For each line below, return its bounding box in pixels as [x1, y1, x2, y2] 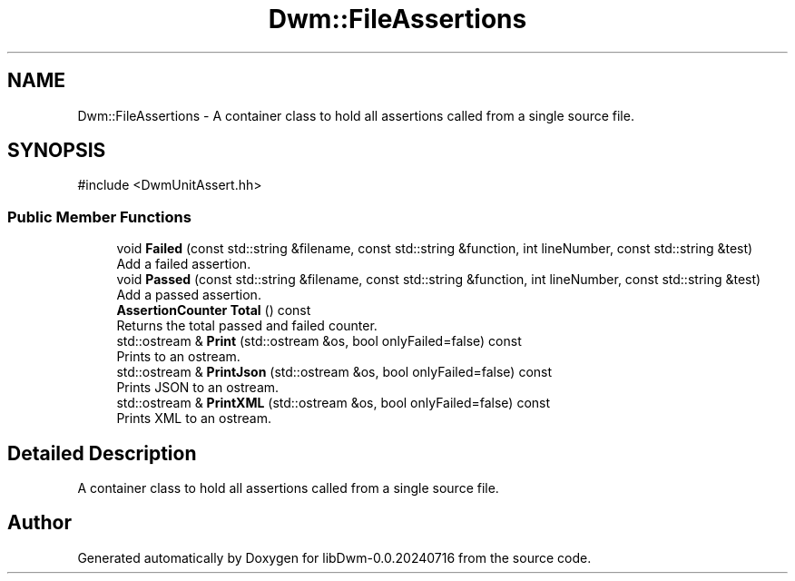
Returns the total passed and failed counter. [116, 318, 378, 334]
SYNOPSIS [7, 139, 106, 162]
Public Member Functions [7, 207, 191, 226]
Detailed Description [7, 441, 197, 465]
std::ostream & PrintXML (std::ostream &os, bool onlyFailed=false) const [116, 395, 551, 411]
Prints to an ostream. [116, 349, 240, 365]
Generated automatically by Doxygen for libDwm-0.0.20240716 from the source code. [77, 549, 592, 566]
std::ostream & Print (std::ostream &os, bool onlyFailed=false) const [116, 333, 522, 350]
